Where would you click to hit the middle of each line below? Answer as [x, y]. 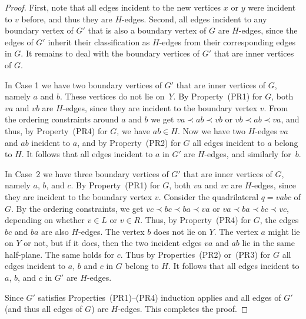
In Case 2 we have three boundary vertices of [87, 173]
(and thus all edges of [44, 309]
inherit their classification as [99, 41]
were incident [272, 7]
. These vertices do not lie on [112, 96]
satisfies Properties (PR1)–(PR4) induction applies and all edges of [159, 297]
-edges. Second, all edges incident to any [194, 19]
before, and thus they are [67, 19]
